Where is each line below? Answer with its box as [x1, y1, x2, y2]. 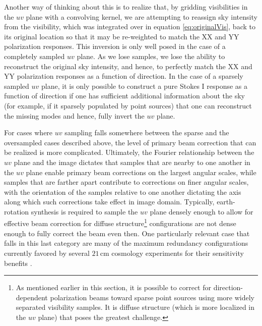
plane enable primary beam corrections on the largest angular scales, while [26, 167, 256, 177]
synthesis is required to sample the [31, 206, 138, 216]
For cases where [4, 127, 53, 138]
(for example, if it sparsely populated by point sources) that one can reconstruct [4, 100, 252, 111]
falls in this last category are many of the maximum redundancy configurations [4, 238, 248, 248]
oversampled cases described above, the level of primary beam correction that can [4, 137, 256, 147]
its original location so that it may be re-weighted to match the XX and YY [4, 31, 239, 41]
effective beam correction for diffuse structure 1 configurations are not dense [4, 216, 236, 229]
